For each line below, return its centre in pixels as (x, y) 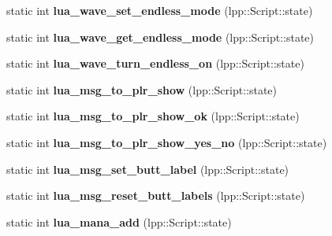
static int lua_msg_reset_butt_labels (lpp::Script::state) (156, 195)
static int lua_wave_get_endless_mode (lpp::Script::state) (160, 37)
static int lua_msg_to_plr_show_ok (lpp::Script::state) (153, 116)
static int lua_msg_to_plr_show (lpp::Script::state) (142, 89)
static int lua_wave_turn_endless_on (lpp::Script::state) (155, 63)
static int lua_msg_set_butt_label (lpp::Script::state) (148, 169)
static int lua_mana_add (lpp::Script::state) (119, 221)
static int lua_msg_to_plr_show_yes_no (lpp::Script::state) (167, 142)
